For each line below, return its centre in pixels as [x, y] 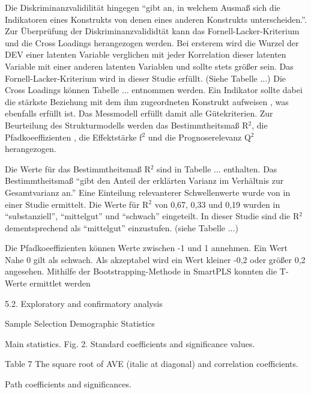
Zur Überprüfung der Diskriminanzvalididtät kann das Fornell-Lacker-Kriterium [152, 31]
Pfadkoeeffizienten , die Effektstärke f [74, 137]
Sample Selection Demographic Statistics [80, 323]
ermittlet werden [60, 283]
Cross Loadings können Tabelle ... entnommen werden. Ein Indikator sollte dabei [154, 90]
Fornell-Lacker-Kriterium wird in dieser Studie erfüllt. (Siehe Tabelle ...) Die [146, 78]
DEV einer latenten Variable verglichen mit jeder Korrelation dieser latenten [146, 54]
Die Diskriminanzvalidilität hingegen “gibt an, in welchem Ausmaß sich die [143, 7]
